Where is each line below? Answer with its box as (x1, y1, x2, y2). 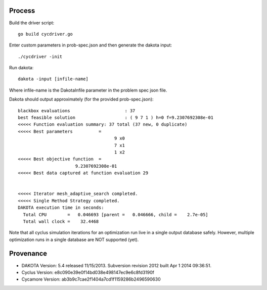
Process (9, 6, 35, 15)
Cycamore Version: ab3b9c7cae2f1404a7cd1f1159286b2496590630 (21, 276, 161, 282)
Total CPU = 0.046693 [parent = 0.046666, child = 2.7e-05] (23, 212, 209, 217)
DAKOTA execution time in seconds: (18, 205, 104, 210)
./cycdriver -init (18, 53, 63, 59)
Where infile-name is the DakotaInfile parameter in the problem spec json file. (9, 87, 168, 93)
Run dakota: (9, 65, 34, 71)
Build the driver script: (9, 20, 54, 26)
